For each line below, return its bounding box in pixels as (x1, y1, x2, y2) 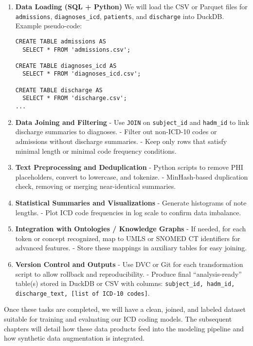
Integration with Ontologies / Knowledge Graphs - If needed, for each (15, 224, 246, 234)
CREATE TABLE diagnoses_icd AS (15, 62, 117, 69)
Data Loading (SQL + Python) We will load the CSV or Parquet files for (15, 1, 248, 11)
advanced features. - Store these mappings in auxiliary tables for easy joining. (15, 243, 247, 253)
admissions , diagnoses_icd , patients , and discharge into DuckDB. (15, 11, 224, 21)
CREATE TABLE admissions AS (15, 38, 106, 45)
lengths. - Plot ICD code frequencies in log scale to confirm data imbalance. (15, 207, 241, 217)
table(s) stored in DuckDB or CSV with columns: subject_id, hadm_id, (15, 278, 235, 288)
